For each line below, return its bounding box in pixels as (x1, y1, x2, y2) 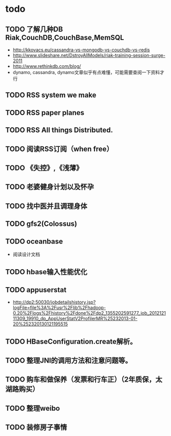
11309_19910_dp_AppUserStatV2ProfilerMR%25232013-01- (12, 315, 138, 321)
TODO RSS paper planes (5, 108, 85, 117)
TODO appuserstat (5, 286, 67, 294)
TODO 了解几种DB (5, 25, 63, 33)
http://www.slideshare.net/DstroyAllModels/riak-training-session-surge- (12, 52, 166, 58)
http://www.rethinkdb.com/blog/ (12, 63, 81, 69)
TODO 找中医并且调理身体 (5, 201, 87, 211)
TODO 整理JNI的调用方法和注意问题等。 (5, 356, 132, 365)
